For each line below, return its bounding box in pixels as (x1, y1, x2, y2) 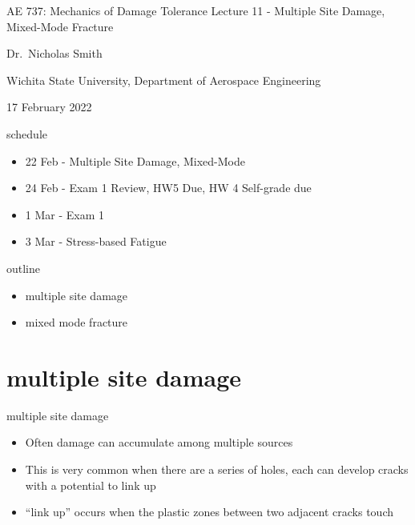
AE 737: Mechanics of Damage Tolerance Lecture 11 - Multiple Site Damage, (6, 2, 385, 18)
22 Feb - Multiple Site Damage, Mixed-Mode (25, 152, 245, 169)
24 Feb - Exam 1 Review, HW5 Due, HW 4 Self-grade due (25, 179, 312, 196)
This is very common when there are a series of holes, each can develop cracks (25, 461, 409, 478)
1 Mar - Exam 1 (25, 206, 105, 222)
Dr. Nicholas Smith (6, 45, 103, 62)
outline (6, 259, 41, 276)
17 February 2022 (6, 98, 92, 115)
